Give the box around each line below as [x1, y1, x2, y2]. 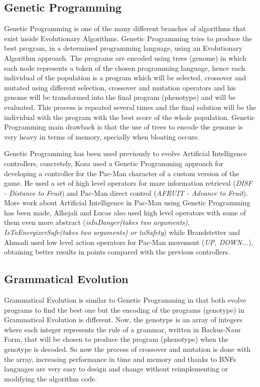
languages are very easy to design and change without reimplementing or [4, 363, 228, 374]
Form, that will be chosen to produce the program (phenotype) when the [4, 334, 228, 344]
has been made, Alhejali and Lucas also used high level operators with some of [4, 207, 246, 217]
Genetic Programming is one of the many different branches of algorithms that [4, 23, 246, 34]
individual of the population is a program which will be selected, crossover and [4, 72, 246, 83]
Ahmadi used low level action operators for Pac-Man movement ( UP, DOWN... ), [4, 236, 253, 247]
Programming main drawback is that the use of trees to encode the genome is [4, 121, 243, 132]
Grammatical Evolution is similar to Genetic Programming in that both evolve [4, 295, 246, 305]
